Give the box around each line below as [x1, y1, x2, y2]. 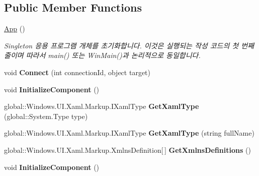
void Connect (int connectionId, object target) [4, 67, 150, 77]
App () [4, 23, 25, 34]
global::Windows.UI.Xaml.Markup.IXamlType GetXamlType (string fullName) [4, 128, 254, 138]
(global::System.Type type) [4, 110, 88, 121]
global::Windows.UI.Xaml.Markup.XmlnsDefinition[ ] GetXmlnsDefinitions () [4, 144, 251, 155]
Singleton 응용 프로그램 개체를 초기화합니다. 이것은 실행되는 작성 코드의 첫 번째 [4, 40, 254, 50]
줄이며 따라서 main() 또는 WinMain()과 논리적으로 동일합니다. [4, 50, 201, 61]
